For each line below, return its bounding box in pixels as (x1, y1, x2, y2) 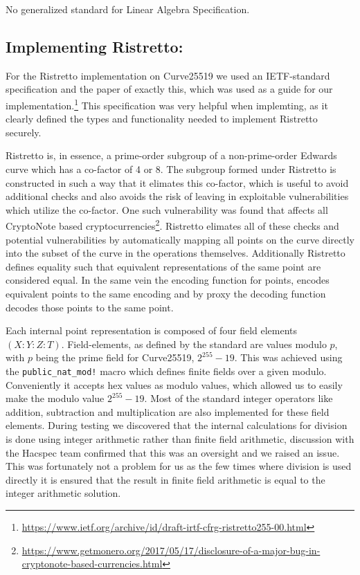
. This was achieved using (234, 350, 343, 365)
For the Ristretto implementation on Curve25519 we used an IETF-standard (6, 68, 330, 82)
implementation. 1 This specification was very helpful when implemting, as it (6, 95, 328, 112)
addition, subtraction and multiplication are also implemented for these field (6, 404, 330, 419)
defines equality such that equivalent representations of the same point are (6, 259, 321, 273)
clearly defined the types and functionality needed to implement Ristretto (6, 111, 318, 126)
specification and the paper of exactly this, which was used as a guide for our (6, 82, 333, 96)
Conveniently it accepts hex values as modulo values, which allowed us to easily (6, 377, 343, 392)
